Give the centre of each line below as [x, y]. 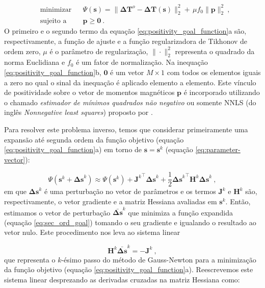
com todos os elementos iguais [214, 72]
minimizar [56, 9]
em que [15, 191]
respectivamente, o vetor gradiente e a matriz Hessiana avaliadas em [111, 201]
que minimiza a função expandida [181, 212]
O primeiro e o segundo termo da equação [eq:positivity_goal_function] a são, [125, 31]
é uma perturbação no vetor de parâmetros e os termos [130, 191]
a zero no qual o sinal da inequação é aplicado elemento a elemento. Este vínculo [130, 82]
